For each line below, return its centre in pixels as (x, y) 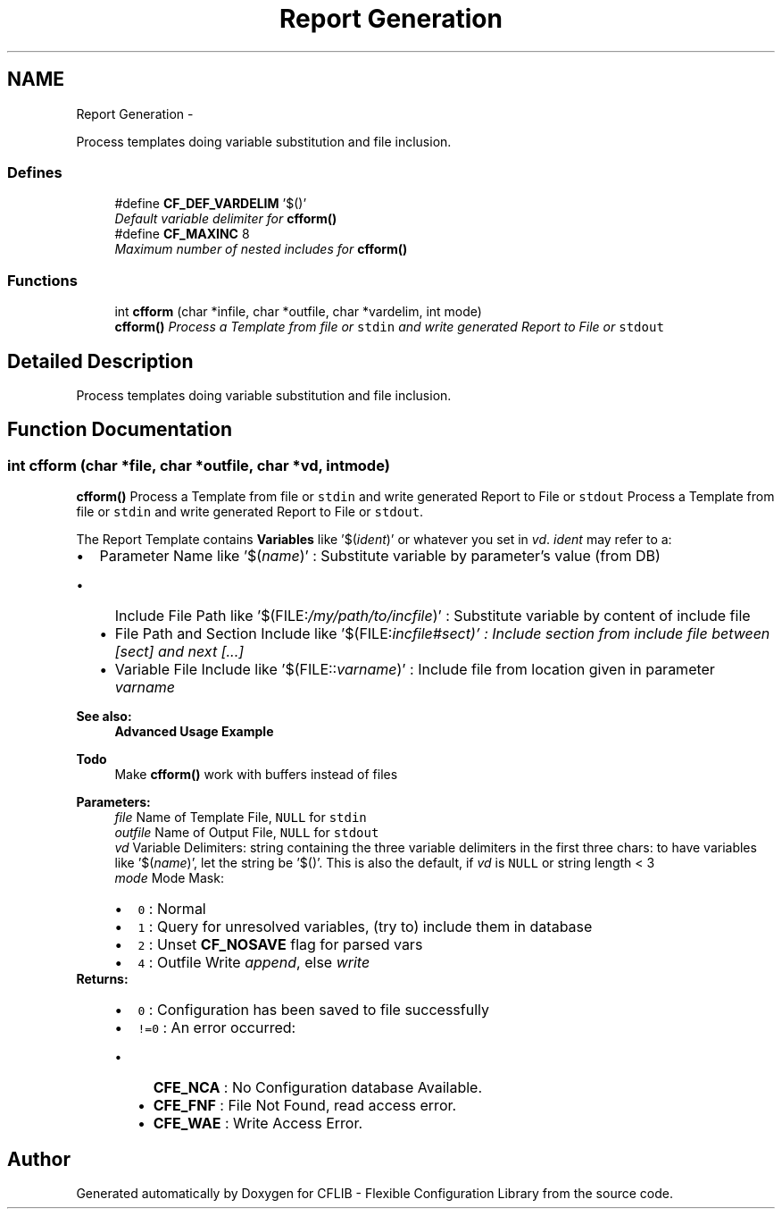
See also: (104, 717)
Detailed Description (100, 361)
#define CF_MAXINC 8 (182, 234)
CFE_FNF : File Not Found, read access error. (305, 1106)
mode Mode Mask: (169, 878)
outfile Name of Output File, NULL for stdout (247, 833)
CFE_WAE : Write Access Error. (258, 1124)
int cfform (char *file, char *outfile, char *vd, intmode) (199, 465)
